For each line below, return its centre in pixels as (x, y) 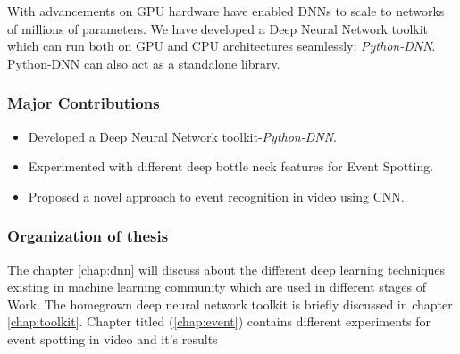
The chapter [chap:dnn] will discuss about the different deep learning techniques (226, 269)
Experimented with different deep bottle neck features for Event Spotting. (231, 166)
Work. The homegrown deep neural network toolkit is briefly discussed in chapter (230, 304)
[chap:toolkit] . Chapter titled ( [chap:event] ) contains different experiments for (219, 321)
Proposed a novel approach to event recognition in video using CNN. (216, 196)
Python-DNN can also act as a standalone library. (144, 63)
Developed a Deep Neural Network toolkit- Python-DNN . (183, 136)
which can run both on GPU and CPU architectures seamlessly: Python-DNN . (222, 46)
